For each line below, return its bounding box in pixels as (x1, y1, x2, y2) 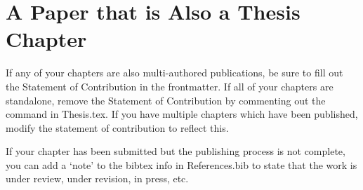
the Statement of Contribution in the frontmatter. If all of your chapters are (6, 79, 334, 93)
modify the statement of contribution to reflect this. (6, 120, 229, 135)
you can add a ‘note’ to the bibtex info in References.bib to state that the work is (6, 157, 357, 172)
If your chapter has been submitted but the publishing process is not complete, (6, 144, 345, 158)
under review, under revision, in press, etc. (6, 171, 189, 186)
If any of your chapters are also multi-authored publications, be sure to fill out (6, 65, 343, 80)
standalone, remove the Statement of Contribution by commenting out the (6, 93, 326, 107)
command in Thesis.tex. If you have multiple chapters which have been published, (6, 107, 358, 121)
